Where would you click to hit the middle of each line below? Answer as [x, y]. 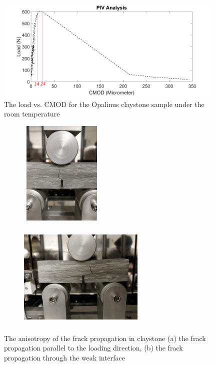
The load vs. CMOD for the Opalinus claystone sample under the [104, 104]
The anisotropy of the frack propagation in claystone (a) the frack [105, 338]
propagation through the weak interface [65, 358]
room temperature [32, 114]
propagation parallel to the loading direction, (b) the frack [93, 348]
